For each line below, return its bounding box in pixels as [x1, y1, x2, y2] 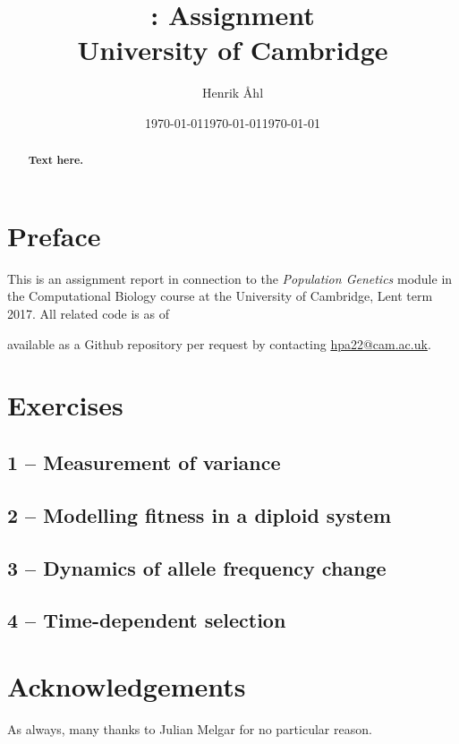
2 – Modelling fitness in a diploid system [7, 500, 392, 528]
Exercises [7, 387, 123, 423]
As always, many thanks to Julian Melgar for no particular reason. [7, 719, 372, 738]
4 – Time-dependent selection [7, 606, 286, 634]
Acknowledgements [7, 667, 246, 704]
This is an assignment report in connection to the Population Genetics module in [7, 269, 453, 287]
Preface [7, 217, 101, 253]
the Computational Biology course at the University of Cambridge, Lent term [7, 286, 433, 305]
